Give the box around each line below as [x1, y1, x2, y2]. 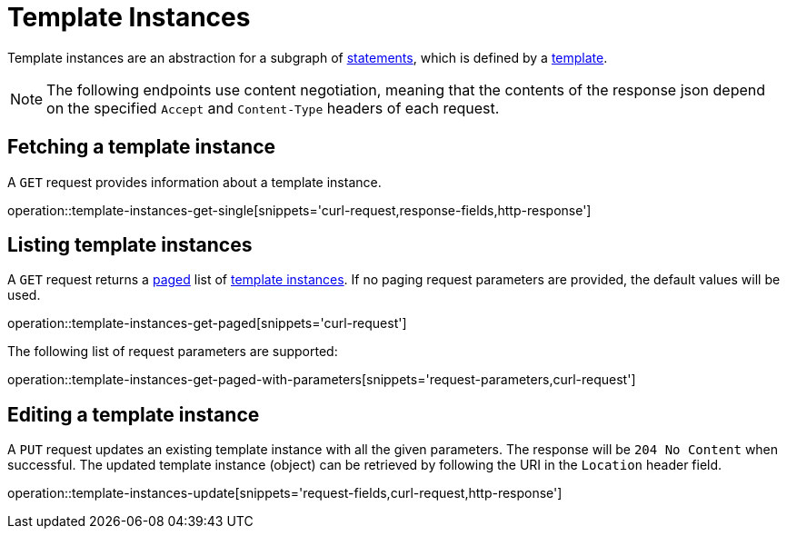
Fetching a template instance [7, 135, 276, 159]
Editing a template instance [7, 402, 260, 426]
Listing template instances [7, 233, 253, 257]
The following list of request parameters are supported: [7, 343, 338, 360]
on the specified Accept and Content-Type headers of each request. [46, 98, 500, 117]
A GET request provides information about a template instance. [7, 174, 382, 190]
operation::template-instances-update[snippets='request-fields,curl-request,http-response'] [7, 485, 563, 501]
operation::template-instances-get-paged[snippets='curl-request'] [7, 315, 407, 332]
